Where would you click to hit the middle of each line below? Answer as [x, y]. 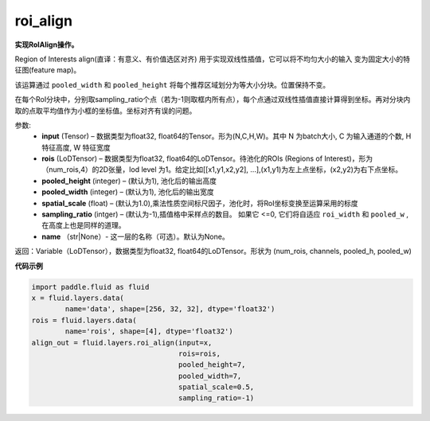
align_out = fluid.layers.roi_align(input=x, [122, 343]
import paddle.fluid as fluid [90, 287]
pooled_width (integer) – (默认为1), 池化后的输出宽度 [128, 192]
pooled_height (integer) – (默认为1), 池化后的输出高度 [129, 181]
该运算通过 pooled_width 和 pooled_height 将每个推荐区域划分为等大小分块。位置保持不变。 [172, 84]
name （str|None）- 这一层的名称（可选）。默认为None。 [136, 236]
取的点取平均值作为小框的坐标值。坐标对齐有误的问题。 [106, 111]
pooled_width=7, [210, 376]
